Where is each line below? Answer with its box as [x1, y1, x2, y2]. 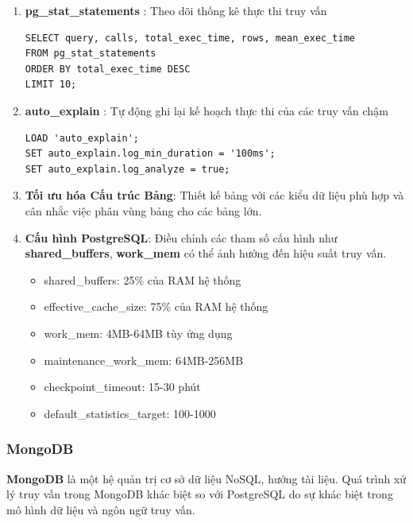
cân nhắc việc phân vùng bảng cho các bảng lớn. [25, 202, 262, 219]
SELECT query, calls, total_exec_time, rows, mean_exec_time [25, 32, 356, 44]
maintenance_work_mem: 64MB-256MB [44, 351, 244, 368]
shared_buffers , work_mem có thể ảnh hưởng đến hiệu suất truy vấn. [25, 245, 387, 261]
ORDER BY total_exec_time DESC [25, 63, 191, 75]
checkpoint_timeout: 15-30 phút [44, 378, 201, 395]
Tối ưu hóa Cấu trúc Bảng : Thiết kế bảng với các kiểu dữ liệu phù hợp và [25, 187, 404, 203]
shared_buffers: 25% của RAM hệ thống [44, 271, 241, 288]
